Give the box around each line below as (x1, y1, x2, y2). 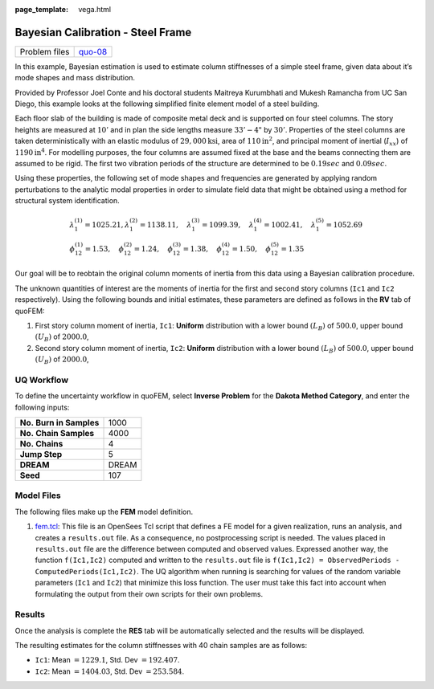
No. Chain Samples (19, 428, 95, 439)
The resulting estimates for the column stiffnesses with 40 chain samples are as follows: (14, 641, 308, 650)
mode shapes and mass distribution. (14, 73, 136, 83)
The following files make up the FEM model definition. (14, 507, 194, 516)
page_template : (14, 5, 68, 14)
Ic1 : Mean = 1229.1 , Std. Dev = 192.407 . (35, 655, 180, 665)
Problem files (19, 46, 70, 57)
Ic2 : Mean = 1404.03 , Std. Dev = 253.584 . (35, 667, 185, 676)
